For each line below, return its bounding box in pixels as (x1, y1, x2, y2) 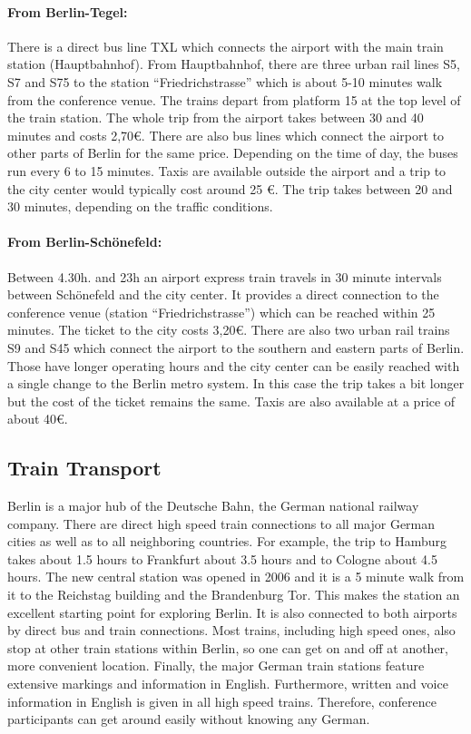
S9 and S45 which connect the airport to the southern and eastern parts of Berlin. (7, 338, 465, 357)
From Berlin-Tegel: (7, 2, 128, 21)
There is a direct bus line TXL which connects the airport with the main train (7, 36, 444, 55)
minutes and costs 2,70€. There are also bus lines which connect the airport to (7, 125, 445, 144)
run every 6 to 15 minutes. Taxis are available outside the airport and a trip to (7, 161, 446, 180)
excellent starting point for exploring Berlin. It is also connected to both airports (7, 602, 457, 621)
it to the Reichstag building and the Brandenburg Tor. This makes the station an (7, 585, 460, 604)
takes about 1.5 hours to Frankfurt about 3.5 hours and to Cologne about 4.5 (7, 549, 437, 568)
